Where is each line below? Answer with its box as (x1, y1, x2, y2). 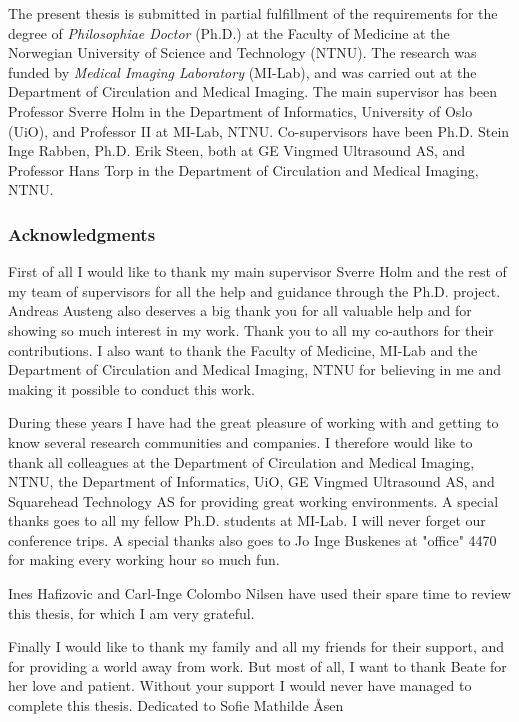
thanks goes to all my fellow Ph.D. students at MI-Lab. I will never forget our (8, 510, 486, 531)
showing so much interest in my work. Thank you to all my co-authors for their (8, 319, 494, 340)
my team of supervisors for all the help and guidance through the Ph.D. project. (8, 280, 501, 301)
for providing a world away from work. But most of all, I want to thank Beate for (8, 655, 507, 676)
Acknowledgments (8, 221, 156, 246)
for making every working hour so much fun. (8, 549, 280, 570)
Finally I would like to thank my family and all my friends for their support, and (8, 636, 505, 657)
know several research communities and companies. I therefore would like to (8, 431, 473, 452)
